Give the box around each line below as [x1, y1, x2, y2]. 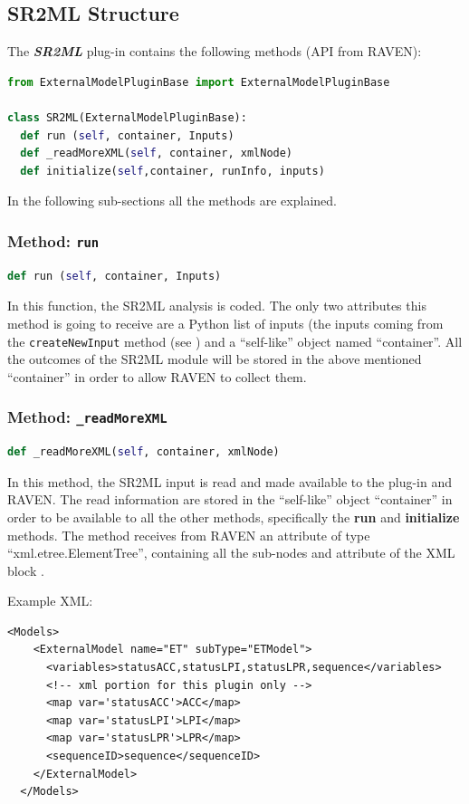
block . [7, 560, 44, 579]
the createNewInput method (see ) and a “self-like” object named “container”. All [7, 331, 463, 350]
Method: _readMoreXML [7, 406, 167, 428]
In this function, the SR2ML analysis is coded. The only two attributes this [7, 296, 426, 315]
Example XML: [7, 591, 93, 610]
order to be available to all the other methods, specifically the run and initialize [7, 507, 460, 526]
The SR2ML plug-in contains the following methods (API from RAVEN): [7, 42, 422, 61]
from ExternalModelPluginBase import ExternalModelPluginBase [7, 75, 390, 89]
